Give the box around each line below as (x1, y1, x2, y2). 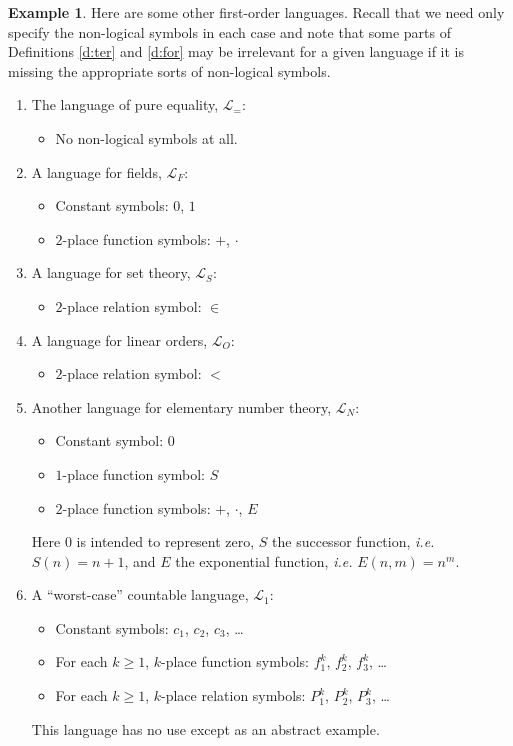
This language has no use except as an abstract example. (31, 718, 380, 739)
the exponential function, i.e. (175, 550, 353, 571)
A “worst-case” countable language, (31, 584, 249, 605)
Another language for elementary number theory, (31, 396, 332, 417)
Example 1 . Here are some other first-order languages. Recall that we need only (8, 2, 505, 22)
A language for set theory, (31, 262, 191, 283)
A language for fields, (31, 161, 162, 182)
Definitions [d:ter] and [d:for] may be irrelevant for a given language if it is (8, 41, 465, 62)
